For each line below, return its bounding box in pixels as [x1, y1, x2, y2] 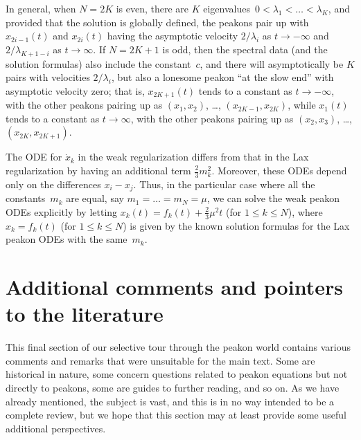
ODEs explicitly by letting [6, 204, 118, 219]
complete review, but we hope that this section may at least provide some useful [6, 407, 346, 422]
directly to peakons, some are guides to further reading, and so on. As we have [6, 380, 340, 394]
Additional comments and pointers [6, 273, 343, 301]
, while [288, 98, 316, 112]
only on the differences [6, 176, 101, 191]
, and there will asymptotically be [200, 56, 344, 71]
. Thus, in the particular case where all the [133, 176, 315, 191]
